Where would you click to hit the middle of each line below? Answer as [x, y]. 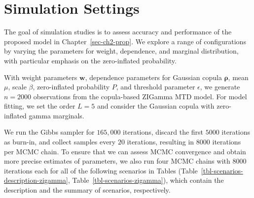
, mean [238, 77]
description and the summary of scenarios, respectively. [87, 190]
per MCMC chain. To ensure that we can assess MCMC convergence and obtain [125, 151]
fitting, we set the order [40, 106]
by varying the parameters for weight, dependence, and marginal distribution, [121, 51]
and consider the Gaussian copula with [156, 106]
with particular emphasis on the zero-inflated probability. [90, 60]
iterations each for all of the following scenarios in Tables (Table [101, 170]
